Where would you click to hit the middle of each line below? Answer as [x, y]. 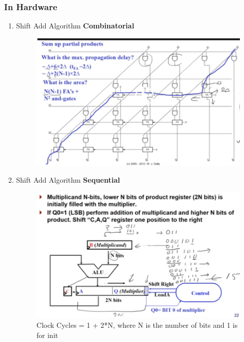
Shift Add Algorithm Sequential [68, 179]
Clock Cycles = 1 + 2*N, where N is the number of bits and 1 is [137, 324]
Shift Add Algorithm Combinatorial [75, 26]
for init [47, 335]
